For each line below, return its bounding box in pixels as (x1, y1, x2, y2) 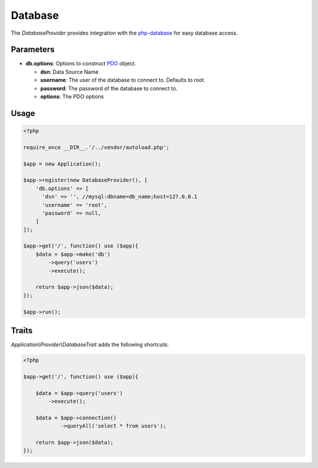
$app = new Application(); (23, 161, 101, 167)
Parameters (11, 45, 55, 55)
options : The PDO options (40, 93, 104, 100)
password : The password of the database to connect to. (40, 85, 178, 92)
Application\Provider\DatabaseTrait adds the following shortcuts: (11, 341, 169, 348)
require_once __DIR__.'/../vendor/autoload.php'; (23, 144, 170, 151)
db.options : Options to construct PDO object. (25, 60, 137, 67)
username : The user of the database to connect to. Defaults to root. (40, 76, 206, 83)
